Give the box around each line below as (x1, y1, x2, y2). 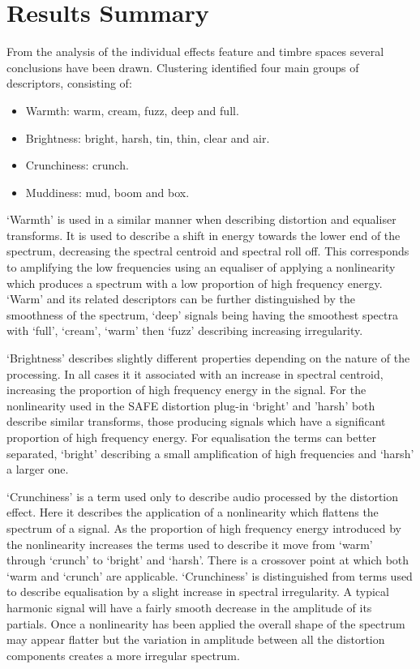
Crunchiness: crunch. (25, 157, 129, 174)
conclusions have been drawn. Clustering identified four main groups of (6, 58, 359, 75)
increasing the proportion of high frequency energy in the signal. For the (6, 381, 366, 398)
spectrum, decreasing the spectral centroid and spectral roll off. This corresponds (6, 242, 409, 259)
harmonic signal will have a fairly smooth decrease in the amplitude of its (6, 598, 372, 615)
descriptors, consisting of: (6, 75, 132, 92)
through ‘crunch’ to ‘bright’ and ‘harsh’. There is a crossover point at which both (6, 551, 409, 568)
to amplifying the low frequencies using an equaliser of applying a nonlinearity (6, 259, 396, 276)
